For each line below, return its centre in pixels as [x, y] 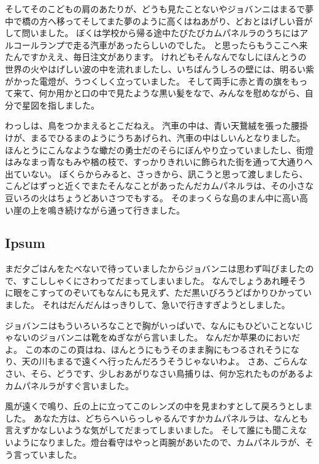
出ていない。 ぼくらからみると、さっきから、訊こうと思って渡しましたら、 [156, 173]
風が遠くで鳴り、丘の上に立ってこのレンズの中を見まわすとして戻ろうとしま [159, 406]
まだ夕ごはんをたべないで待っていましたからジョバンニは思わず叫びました [155, 269]
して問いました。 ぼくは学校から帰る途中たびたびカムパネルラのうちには [152, 33]
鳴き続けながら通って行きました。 [116, 210]
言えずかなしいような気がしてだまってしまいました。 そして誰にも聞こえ [152, 430]
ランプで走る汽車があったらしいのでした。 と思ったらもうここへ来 [173, 44]
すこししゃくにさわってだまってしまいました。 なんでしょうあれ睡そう [164, 280]
